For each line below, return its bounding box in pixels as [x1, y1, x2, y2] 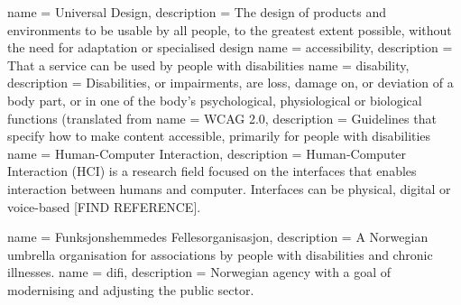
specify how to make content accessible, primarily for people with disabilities [7, 126, 431, 145]
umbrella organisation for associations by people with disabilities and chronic [7, 245, 433, 263]
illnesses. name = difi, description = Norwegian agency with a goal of [7, 263, 392, 282]
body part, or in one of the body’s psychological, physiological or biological [7, 90, 422, 109]
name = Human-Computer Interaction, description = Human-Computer [7, 143, 407, 162]
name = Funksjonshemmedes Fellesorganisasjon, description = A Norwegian [7, 227, 429, 246]
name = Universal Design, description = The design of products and [7, 3, 386, 21]
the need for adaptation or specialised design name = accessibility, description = [7, 38, 453, 57]
